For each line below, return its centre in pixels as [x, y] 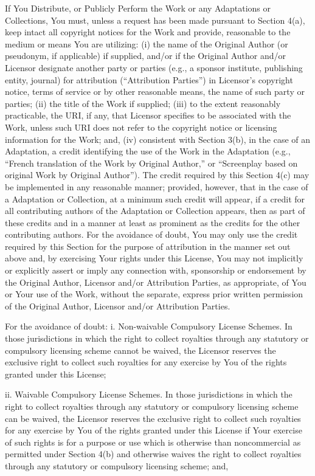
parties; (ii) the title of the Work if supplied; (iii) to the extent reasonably [143, 103]
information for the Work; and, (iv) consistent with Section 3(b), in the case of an [158, 139]
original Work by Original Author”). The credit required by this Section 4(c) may [157, 175]
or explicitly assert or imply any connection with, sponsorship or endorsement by [156, 270]
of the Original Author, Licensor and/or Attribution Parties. [118, 305]
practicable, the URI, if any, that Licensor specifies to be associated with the [148, 115]
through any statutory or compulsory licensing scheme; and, [117, 465]
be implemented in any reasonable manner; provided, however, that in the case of [157, 186]
